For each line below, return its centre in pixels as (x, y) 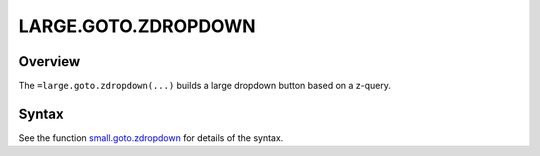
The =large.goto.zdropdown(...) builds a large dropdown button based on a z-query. (205, 86)
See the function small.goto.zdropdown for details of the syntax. (151, 137)
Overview (49, 61)
